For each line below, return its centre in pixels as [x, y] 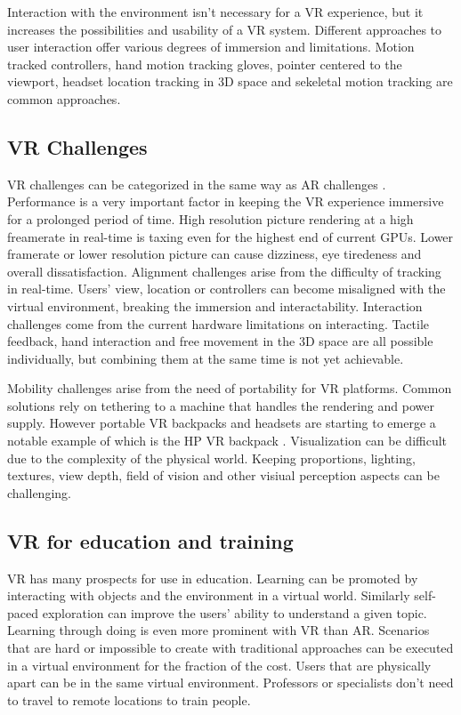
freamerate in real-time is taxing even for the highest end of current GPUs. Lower [230, 236]
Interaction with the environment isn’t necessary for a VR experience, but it [215, 12]
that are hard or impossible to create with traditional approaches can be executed [230, 648]
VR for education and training [150, 540]
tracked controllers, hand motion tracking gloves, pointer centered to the [205, 64]
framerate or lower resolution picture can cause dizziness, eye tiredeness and [214, 254]
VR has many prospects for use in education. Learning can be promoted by [213, 578]
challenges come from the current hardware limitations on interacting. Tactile [218, 323]
